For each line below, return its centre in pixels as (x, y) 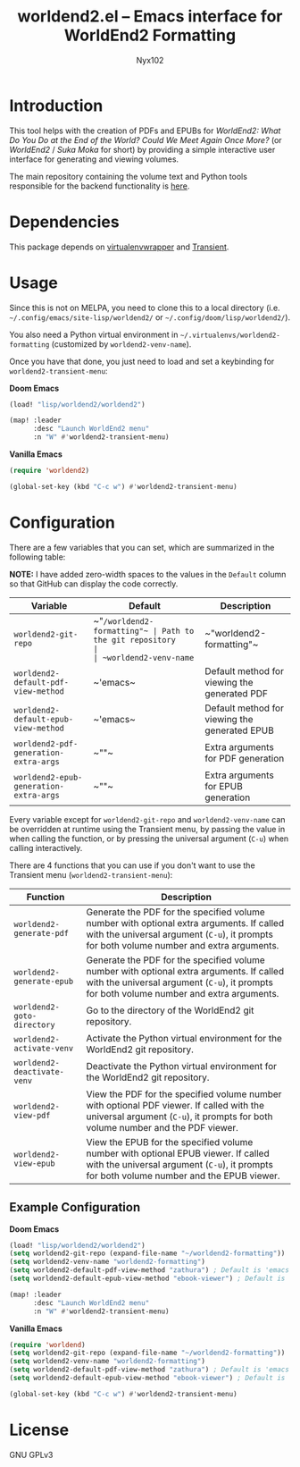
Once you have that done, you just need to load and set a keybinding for (142, 361)
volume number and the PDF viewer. (162, 1127)
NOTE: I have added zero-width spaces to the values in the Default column (148, 574)
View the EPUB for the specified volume (170, 1142)
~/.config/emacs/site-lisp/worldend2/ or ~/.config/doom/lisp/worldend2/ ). (150, 317)
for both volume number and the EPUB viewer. (183, 1176)
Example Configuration (75, 1207)
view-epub (34, 1163)
